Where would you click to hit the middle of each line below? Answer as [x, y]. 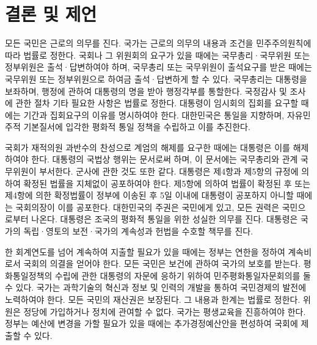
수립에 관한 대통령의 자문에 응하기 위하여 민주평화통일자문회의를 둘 [183, 275]
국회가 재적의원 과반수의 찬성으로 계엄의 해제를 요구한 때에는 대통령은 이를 [148, 147]
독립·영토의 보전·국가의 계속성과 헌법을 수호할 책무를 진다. [138, 231]
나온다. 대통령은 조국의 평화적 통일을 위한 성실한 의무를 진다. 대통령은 [165, 219]
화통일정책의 [29, 275]
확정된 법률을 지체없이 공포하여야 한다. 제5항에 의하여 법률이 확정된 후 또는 [167, 183]
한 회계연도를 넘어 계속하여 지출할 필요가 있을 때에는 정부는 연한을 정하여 [145, 251]
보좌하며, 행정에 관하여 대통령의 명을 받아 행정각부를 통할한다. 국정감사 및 [146, 91]
